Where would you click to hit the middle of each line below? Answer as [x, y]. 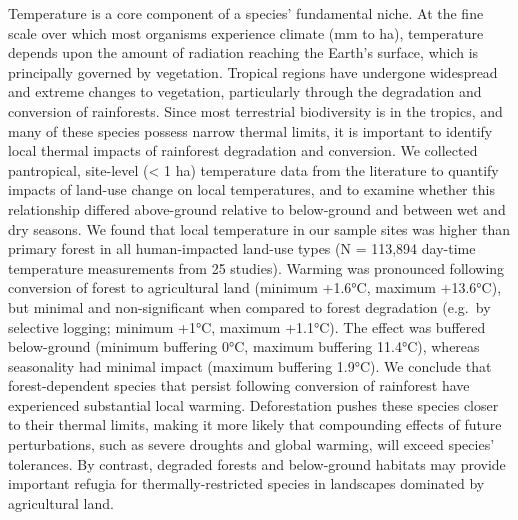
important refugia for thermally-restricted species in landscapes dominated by [246, 483]
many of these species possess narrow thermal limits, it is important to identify [250, 130]
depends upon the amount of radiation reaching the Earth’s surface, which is [243, 52]
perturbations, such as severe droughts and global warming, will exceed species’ [251, 444]
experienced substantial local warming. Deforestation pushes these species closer [253, 404]
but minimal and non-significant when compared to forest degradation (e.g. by [249, 306]
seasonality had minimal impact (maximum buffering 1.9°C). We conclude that [250, 365]
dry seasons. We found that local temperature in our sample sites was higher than [259, 228]
